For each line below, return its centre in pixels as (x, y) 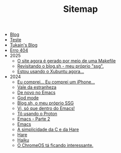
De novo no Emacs (36, 92)
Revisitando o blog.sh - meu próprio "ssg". (60, 66)
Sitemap (81, 9)
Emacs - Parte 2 (34, 119)
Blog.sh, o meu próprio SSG (45, 103)
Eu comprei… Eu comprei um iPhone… (56, 82)
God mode (28, 98)
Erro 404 (19, 50)
